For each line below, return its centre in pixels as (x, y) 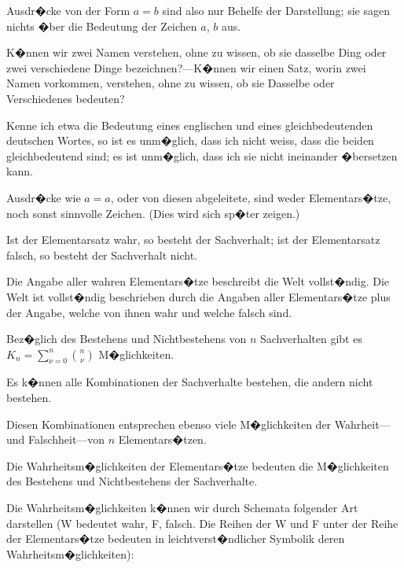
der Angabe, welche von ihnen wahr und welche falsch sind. (149, 312)
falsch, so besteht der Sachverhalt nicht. (102, 254)
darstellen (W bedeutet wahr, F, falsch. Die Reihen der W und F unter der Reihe (202, 523)
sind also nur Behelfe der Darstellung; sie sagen (276, 10)
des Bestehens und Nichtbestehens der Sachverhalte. (132, 481)
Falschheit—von (67, 439)
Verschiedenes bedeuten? (66, 98)
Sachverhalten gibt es (311, 339)
